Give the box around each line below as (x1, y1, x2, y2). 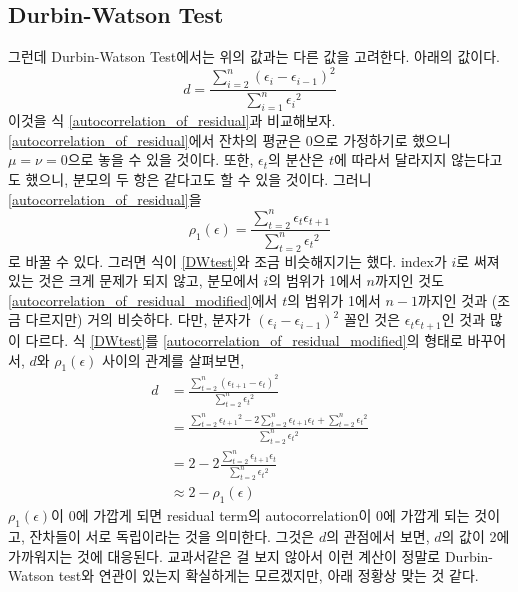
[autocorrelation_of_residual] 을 (8, 188, 202, 209)
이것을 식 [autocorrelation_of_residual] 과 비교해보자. (8, 110, 336, 131)
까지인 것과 (417, 289, 488, 310)
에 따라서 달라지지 (333, 149, 447, 170)
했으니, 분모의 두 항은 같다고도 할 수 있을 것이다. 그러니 (25, 169, 372, 190)
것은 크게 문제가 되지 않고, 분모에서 (38, 270, 259, 291)
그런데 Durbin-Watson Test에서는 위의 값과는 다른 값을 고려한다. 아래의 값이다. (8, 46, 500, 67)
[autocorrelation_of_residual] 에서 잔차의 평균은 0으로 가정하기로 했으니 (8, 129, 451, 150)
